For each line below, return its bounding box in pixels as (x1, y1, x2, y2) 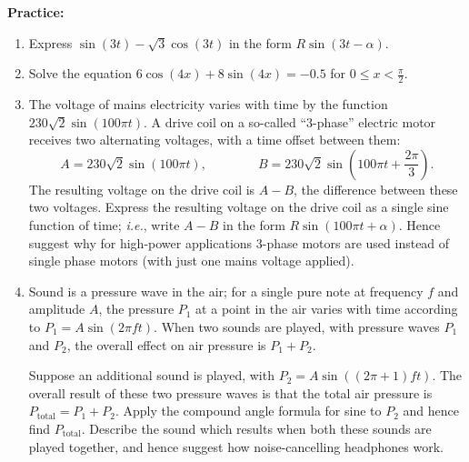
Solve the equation (28, 64, 132, 83)
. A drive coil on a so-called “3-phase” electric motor (144, 112, 436, 131)
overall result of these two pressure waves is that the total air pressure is (28, 383, 433, 402)
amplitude (28, 299, 85, 318)
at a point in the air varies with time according (195, 299, 458, 318)
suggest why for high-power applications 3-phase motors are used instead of (28, 233, 450, 252)
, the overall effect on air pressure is (66, 335, 266, 354)
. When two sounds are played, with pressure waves (154, 316, 440, 336)
